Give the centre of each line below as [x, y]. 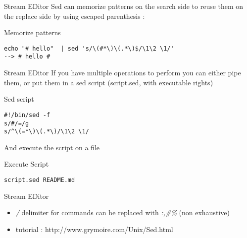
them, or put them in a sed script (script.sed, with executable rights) [109, 82]
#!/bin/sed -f [27, 115]
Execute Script [26, 164]
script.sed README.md [40, 180]
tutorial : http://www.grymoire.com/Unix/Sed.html [94, 229]
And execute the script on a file [52, 147]
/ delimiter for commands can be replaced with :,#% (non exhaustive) [123, 212]
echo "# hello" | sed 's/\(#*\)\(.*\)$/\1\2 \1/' [89, 48]
